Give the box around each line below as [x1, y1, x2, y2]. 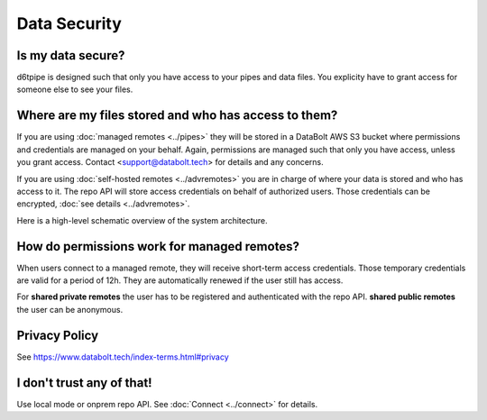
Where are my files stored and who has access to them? [16, 108, 338, 123]
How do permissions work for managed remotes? [16, 239, 299, 254]
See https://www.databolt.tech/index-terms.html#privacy [16, 352, 229, 362]
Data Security [16, 14, 122, 33]
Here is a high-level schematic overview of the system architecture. [16, 215, 268, 225]
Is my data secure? [16, 48, 125, 63]
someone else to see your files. [16, 84, 133, 95]
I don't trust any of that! [16, 375, 152, 390]
